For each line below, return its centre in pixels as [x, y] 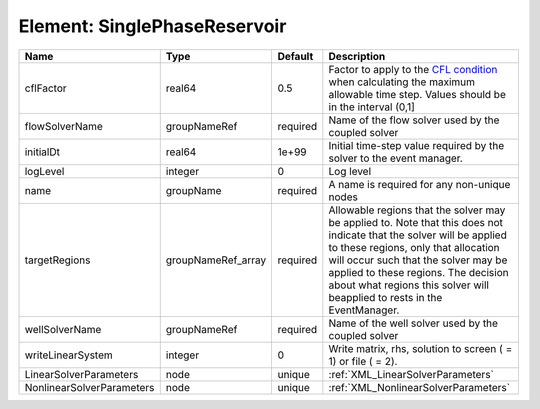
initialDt [42, 152]
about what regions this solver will [409, 285]
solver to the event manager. [396, 158]
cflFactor [45, 88]
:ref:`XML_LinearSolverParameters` [411, 374]
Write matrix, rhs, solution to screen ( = [420, 348]
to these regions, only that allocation [414, 247]
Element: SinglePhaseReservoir [152, 26]
